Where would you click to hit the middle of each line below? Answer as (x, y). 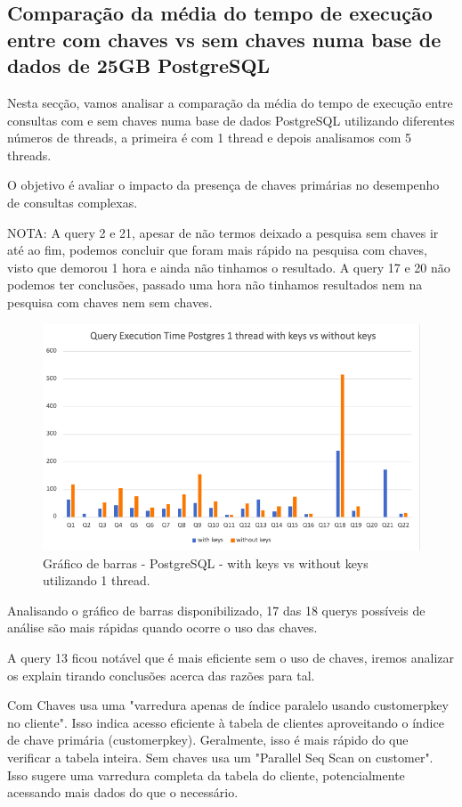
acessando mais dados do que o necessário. (123, 792)
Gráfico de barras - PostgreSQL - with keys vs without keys (206, 562)
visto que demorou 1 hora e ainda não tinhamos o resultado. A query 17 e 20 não (229, 267)
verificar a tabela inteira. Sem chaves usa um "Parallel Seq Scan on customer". (220, 757)
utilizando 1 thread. (97, 580)
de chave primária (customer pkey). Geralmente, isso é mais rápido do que (208, 740)
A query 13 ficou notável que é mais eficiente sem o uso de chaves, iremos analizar (231, 657)
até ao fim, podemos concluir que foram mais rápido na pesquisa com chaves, (217, 250)
